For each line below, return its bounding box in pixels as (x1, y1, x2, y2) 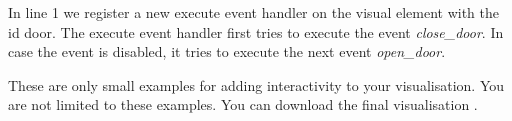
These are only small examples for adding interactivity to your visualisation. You (8, 74, 505, 95)
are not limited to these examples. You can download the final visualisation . (8, 94, 478, 115)
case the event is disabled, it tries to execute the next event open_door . (8, 41, 446, 62)
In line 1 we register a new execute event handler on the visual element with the (8, 2, 499, 22)
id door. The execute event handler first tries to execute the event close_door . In (8, 21, 504, 42)
